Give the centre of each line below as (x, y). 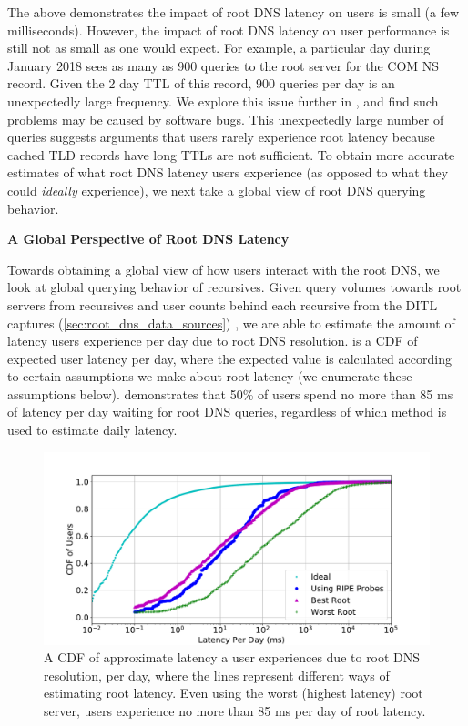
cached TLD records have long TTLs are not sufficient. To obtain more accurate (231, 154)
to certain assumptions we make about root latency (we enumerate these (210, 376)
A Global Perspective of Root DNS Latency (148, 239)
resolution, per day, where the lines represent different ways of (217, 675)
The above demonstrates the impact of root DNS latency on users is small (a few (234, 12)
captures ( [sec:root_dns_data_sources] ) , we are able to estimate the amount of (231, 323)
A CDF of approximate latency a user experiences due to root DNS (232, 657)
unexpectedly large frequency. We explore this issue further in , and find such (223, 101)
